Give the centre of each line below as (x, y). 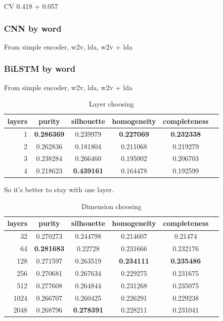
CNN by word (33, 28)
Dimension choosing (111, 206)
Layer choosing (111, 104)
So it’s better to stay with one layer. (59, 189)
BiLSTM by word (40, 69)
